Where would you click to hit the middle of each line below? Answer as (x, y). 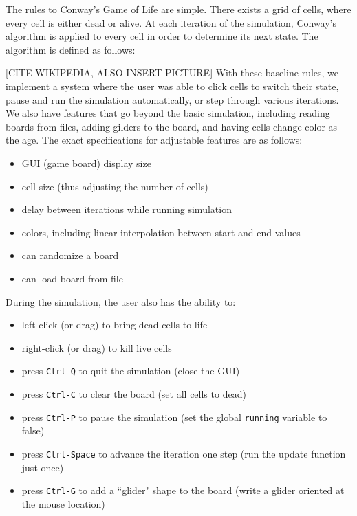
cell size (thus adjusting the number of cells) (115, 186)
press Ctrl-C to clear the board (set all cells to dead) (134, 393)
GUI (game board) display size (86, 162)
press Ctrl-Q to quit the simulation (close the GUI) (131, 371)
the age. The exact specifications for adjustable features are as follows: (154, 140)
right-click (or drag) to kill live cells (97, 347)
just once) (43, 467)
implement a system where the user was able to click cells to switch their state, (172, 86)
